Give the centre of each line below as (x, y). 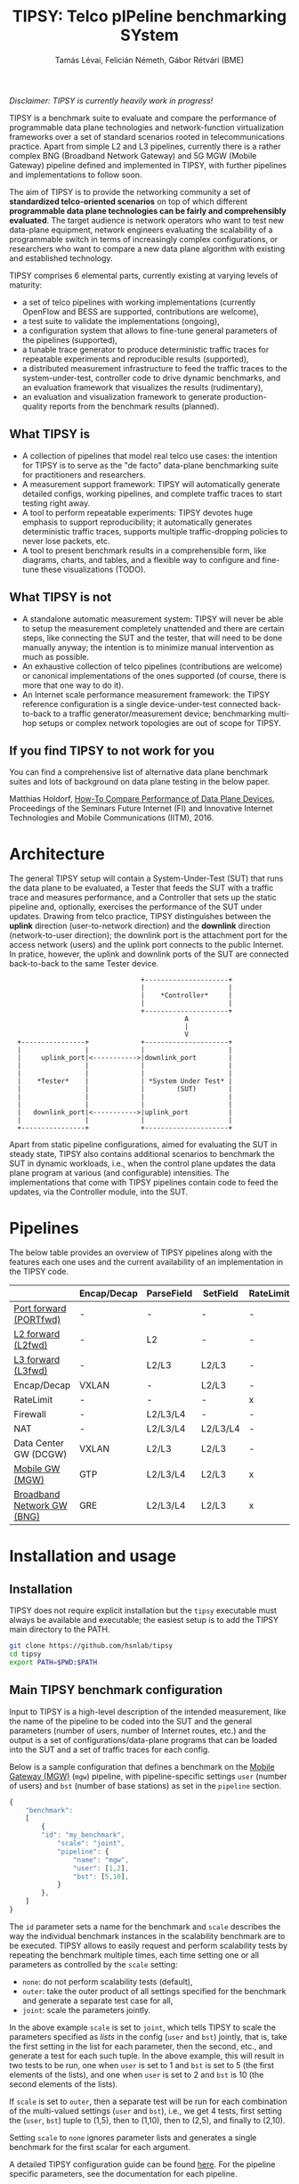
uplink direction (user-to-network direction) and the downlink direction (140, 926)
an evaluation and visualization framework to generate (121, 396)
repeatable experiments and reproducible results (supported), (135, 359)
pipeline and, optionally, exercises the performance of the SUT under (136, 907)
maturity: (26, 285)
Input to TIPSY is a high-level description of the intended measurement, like (148, 1711)
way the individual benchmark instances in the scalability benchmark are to (147, 1935)
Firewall (30, 1414)
